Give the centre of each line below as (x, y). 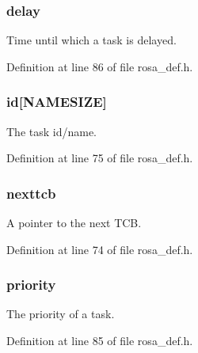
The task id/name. (52, 131)
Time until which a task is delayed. (91, 40)
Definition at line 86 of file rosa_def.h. (100, 66)
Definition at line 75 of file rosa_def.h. (100, 158)
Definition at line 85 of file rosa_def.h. (100, 341)
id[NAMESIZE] (57, 102)
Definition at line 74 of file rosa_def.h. (100, 249)
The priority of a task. (61, 314)
